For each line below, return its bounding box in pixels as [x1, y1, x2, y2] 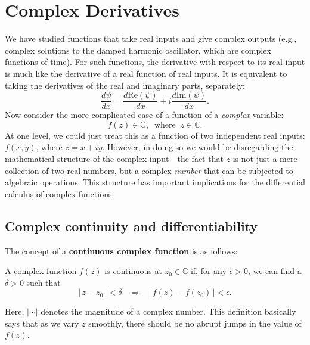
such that [26, 276, 61, 288]
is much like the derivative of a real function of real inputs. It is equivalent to [5, 67, 287, 79]
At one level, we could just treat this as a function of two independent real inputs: [5, 129, 305, 141]
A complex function [5, 265, 77, 277]
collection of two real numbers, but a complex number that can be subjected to [5, 164, 293, 176]
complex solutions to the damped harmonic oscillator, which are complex [5, 43, 271, 56]
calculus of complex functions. [5, 187, 114, 200]
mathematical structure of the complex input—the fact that [5, 152, 224, 164]
